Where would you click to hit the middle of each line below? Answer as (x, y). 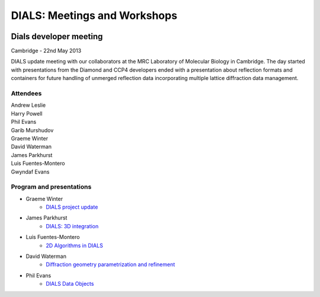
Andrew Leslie (28, 105)
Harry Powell (27, 113)
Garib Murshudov (32, 130)
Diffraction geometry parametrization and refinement (111, 264)
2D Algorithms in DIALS (74, 245)
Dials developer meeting (57, 36)
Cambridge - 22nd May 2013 (46, 51)
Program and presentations (51, 187)
